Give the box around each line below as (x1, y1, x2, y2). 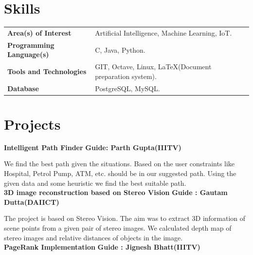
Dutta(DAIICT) (4, 196, 59, 207)
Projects (4, 114, 61, 134)
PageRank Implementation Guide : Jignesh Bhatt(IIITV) (4, 242, 200, 252)
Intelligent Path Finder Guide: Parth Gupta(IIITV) (4, 142, 181, 152)
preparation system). (95, 71, 157, 81)
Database (7, 83, 39, 93)
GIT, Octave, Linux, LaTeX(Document (95, 61, 212, 72)
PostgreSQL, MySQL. (95, 83, 160, 93)
